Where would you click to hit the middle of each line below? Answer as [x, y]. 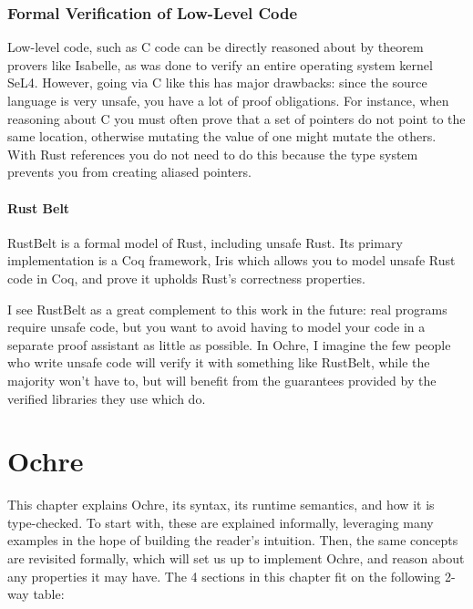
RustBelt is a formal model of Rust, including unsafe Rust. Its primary [205, 242]
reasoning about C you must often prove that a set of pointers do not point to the [236, 118]
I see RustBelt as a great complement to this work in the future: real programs [227, 309]
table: [49, 594]
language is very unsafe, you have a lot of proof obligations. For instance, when [228, 100]
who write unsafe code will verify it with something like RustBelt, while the [219, 362]
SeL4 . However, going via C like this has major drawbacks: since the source [217, 83]
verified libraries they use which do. [107, 398]
